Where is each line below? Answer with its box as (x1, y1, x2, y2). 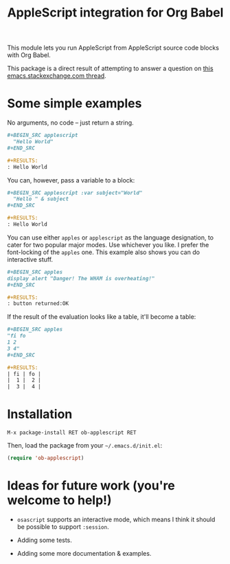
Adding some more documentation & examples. (16, 549, 152, 557)
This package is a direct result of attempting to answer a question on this (7, 64, 214, 73)
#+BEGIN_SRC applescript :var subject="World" (7, 189, 143, 196)
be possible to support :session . (16, 522, 109, 531)
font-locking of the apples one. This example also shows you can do (7, 248, 200, 256)
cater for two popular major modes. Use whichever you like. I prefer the (7, 240, 209, 249)
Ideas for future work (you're (7, 478, 175, 494)
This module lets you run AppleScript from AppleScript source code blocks (7, 43, 220, 52)
